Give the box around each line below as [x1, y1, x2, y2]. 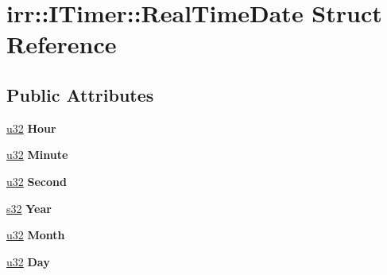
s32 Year [6, 199, 52, 216]
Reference [6, 28, 117, 60]
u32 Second [6, 172, 67, 189]
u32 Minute [6, 146, 68, 163]
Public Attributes [6, 82, 154, 107]
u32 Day [6, 253, 50, 269]
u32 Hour [6, 119, 56, 136]
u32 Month [6, 227, 65, 243]
